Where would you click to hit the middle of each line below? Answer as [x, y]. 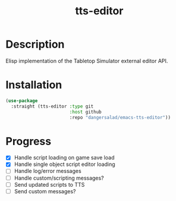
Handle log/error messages [48, 171]
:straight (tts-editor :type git [52, 106]
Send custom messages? [45, 191]
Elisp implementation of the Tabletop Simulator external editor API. [87, 61]
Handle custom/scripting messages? [59, 178]
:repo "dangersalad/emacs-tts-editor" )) [120, 117]
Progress [29, 141]
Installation [34, 85]
